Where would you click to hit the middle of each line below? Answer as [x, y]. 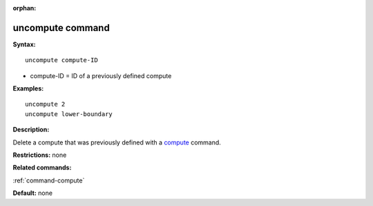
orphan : [25, 8]
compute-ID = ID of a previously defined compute [101, 75]
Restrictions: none [40, 155]
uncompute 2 [45, 104]
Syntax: [24, 44]
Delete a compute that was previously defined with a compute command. [117, 142]
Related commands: [42, 168]
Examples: [28, 88]
